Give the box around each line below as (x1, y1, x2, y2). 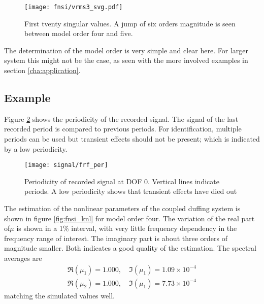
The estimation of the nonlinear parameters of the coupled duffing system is (4, 203, 241, 214)
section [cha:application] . (4, 65, 81, 76)
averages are (4, 253, 42, 263)
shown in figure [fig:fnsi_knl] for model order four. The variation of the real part (4, 213, 255, 223)
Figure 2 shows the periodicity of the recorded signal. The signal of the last (4, 113, 239, 124)
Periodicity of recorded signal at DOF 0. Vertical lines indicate (24, 176, 219, 186)
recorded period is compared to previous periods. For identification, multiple (4, 123, 242, 134)
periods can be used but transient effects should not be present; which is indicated (4, 133, 260, 144)
